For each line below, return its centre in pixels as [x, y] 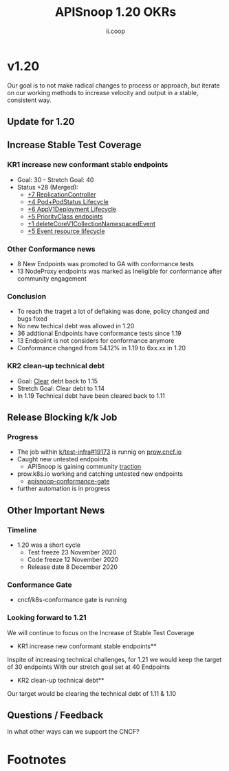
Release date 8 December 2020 [73, 567]
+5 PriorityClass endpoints [65, 216]
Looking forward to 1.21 [47, 618]
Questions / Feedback [55, 715]
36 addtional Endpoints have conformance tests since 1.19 [99, 333]
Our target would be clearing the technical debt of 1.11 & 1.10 [92, 693]
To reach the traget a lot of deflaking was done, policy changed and [113, 312]
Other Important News [56, 510]
